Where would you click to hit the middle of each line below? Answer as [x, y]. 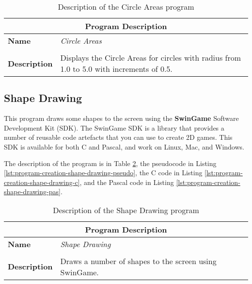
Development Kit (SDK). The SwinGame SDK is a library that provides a [114, 127]
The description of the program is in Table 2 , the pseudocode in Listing [110, 163]
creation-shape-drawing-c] [42, 182]
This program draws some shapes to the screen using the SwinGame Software [121, 118]
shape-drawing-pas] [32, 192]
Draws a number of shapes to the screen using [138, 261]
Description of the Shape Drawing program [126, 210]
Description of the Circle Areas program [126, 7]
